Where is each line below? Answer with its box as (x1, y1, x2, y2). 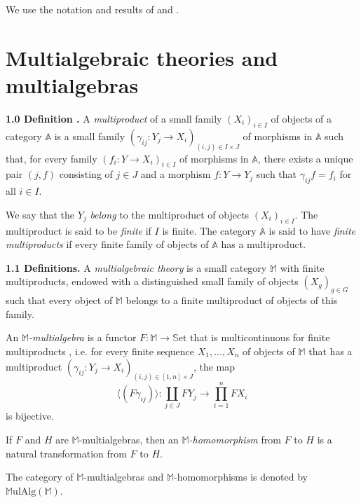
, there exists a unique (257, 151, 353, 165)
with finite (280, 260, 325, 275)
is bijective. (6, 408, 54, 423)
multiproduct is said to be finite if (6, 223, 151, 237)
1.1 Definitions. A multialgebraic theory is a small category (6, 260, 267, 275)
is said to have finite (268, 223, 355, 237)
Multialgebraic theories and (6, 43, 278, 71)
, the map (193, 359, 236, 373)
